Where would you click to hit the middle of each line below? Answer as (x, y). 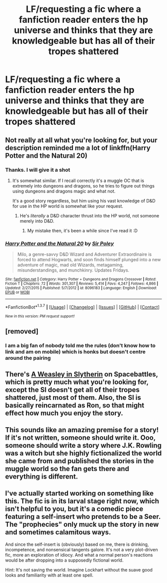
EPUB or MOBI (17, 292)
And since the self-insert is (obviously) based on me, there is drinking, (77, 544)
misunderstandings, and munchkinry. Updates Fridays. (73, 270)
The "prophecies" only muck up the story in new (82, 525)
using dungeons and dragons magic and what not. (64, 191)
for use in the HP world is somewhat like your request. (68, 206)
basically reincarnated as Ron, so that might (75, 405)
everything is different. (42, 476)
